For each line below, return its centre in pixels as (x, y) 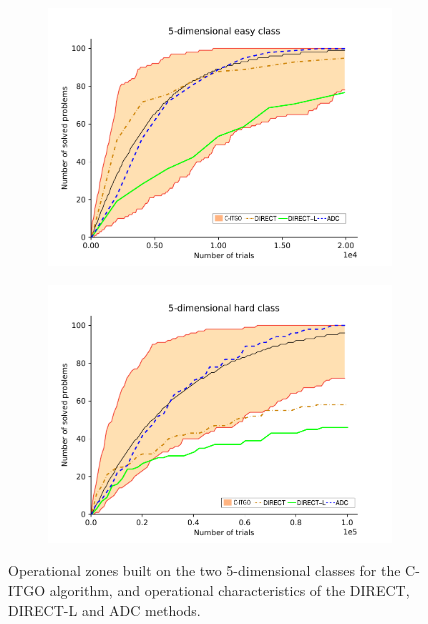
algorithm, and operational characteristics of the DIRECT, (229, 589)
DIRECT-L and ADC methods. (104, 609)
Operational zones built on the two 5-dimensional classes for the (204, 570)
